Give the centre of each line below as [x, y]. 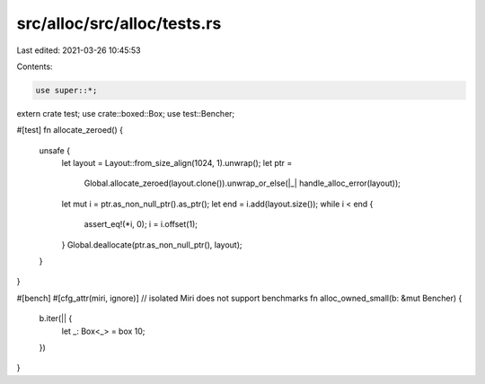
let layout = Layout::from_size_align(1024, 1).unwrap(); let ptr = [177, 163]
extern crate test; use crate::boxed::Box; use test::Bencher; [126, 113]
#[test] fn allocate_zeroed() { [70, 130]
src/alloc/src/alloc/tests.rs [119, 23]
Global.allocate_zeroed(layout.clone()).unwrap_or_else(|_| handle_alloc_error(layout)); [242, 183]
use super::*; [66, 90]
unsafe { [55, 150]
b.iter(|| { [56, 319]
